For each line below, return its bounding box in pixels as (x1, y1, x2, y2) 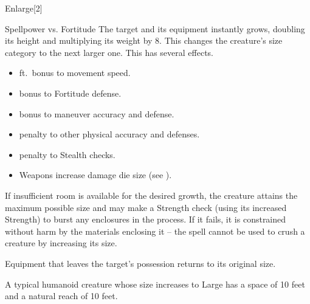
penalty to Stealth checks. (19, 148, 115, 161)
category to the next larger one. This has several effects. (5, 46, 214, 58)
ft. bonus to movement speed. (19, 66, 131, 79)
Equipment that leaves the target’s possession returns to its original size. (5, 257, 276, 269)
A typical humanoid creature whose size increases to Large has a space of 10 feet (5, 277, 305, 290)
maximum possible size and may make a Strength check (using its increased (5, 201, 287, 213)
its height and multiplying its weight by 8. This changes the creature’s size (5, 34, 283, 47)
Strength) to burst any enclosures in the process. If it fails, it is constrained (5, 213, 286, 226)
